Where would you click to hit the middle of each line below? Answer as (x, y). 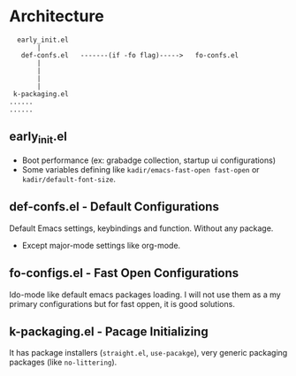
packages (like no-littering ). (63, 362)
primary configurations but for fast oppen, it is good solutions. (122, 303)
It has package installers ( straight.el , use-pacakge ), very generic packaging (148, 353)
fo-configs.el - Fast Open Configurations (124, 273)
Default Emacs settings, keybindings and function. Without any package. (141, 228)
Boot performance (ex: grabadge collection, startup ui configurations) (149, 160)
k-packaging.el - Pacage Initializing (109, 331)
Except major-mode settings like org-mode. (101, 245)
